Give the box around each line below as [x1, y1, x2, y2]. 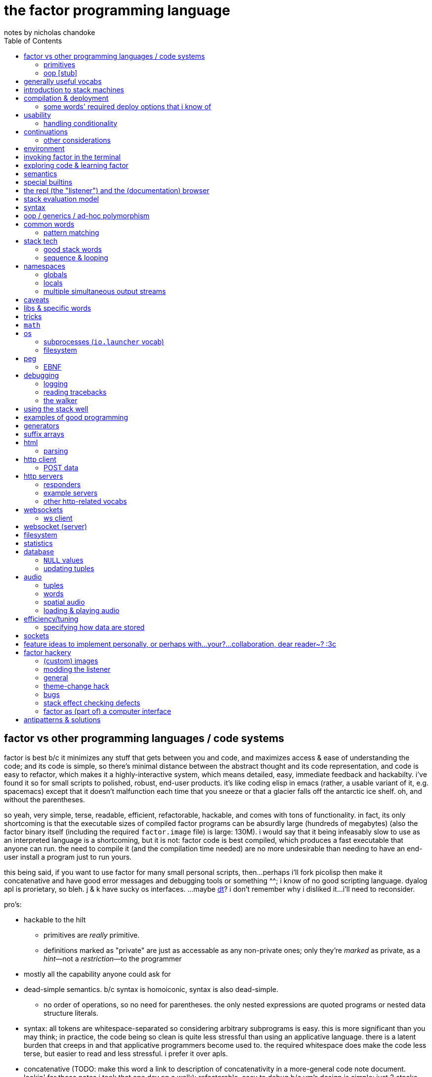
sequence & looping [43, 253, 108, 262]
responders [43, 480, 81, 489]
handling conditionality [43, 119, 118, 127]
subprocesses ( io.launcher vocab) [43, 337, 164, 346]
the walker [43, 396, 78, 405]
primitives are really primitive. [43, 930, 140, 939]
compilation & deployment [24, 93, 109, 102]
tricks [24, 312, 42, 321]
